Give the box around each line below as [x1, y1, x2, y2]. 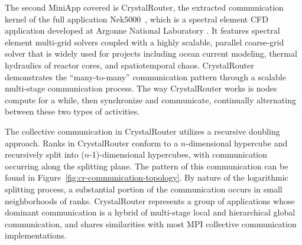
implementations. [5, 229, 67, 241]
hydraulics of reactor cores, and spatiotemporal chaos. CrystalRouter [5, 58, 254, 71]
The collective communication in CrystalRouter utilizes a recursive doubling [5, 125, 280, 137]
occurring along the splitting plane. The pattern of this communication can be [5, 159, 288, 172]
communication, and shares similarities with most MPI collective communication [5, 217, 297, 230]
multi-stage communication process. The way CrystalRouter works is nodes [5, 82, 277, 94]
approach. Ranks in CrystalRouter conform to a [5, 136, 178, 149]
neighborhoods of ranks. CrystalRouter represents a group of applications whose [5, 194, 295, 207]
